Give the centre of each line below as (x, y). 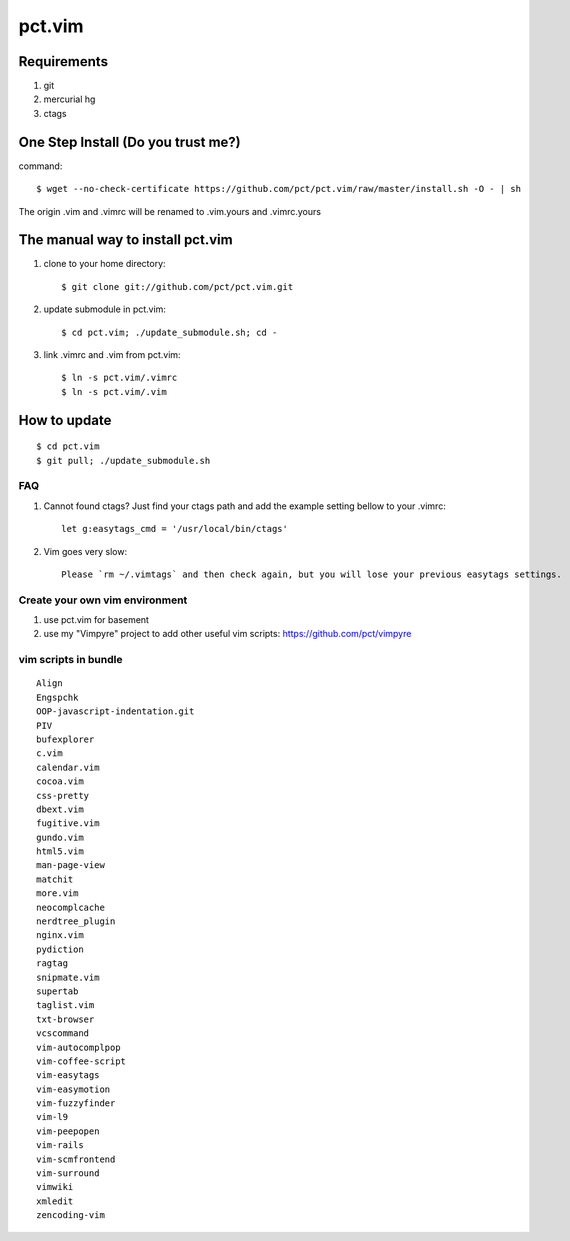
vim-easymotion (73, 1089)
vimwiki (55, 1187)
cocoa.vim (60, 781)
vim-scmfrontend (76, 1159)
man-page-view (70, 865)
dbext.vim (60, 809)
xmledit (55, 1201)
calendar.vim (68, 767)
